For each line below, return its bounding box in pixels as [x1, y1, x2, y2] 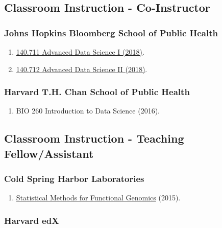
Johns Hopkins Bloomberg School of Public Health [4, 26, 218, 39]
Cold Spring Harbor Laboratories [4, 172, 144, 185]
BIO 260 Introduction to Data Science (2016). [16, 105, 160, 116]
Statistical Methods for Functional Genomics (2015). [16, 192, 181, 203]
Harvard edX [4, 214, 59, 226]
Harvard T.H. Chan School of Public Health [4, 85, 190, 98]
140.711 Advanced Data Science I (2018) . [16, 47, 144, 57]
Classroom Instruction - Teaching [4, 130, 184, 146]
